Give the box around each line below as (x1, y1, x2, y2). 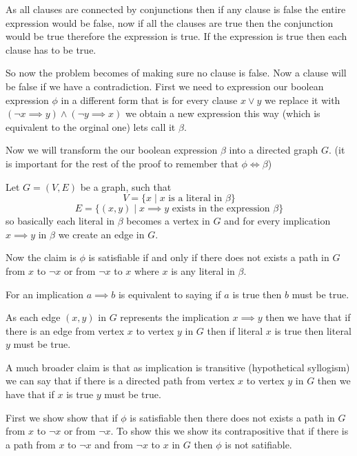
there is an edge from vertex (6, 323, 125, 338)
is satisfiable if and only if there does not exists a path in (88, 250, 329, 265)
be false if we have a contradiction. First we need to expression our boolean (6, 79, 324, 93)
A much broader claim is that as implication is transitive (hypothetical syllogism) (6, 360, 350, 374)
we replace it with (265, 92, 340, 107)
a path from (6, 437, 56, 451)
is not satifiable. (225, 437, 292, 451)
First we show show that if (6, 410, 118, 424)
